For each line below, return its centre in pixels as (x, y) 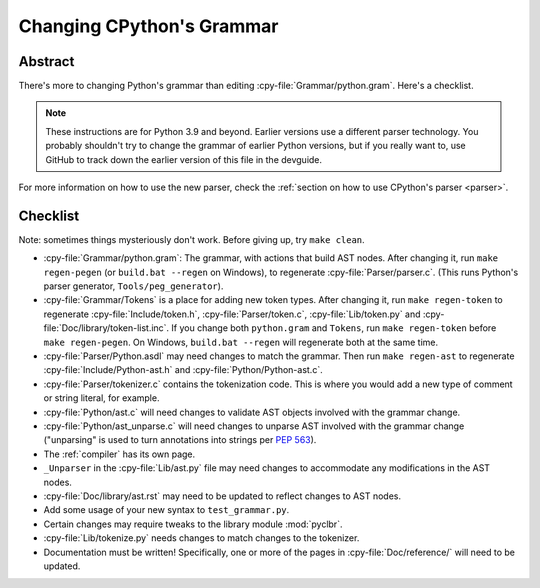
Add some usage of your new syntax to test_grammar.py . (166, 510)
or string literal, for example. (101, 398)
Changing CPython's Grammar (148, 26)
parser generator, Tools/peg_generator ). (133, 286)
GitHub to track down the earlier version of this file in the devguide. (184, 159)
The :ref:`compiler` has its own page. (119, 454)
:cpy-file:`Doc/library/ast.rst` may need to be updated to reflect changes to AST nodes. (222, 496)
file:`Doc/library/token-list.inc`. (106, 328)
